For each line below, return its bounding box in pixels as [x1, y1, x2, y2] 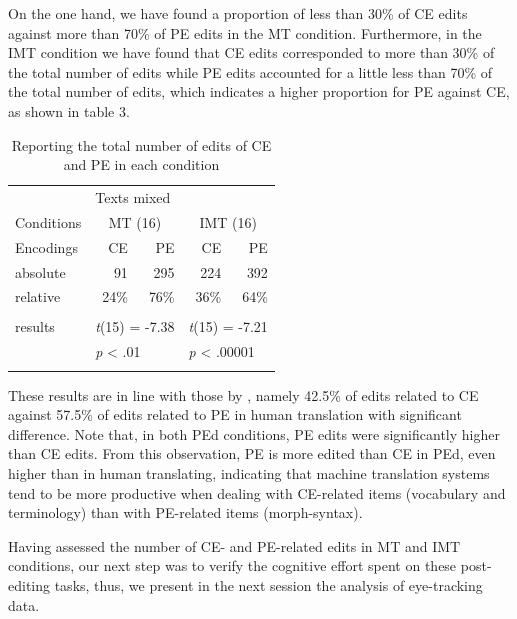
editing [8, 575, 51, 595]
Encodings [15, 236, 78, 257]
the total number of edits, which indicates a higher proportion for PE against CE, [8, 81, 510, 102]
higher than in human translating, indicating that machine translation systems [8, 463, 490, 484]
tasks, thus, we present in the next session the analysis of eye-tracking [54, 575, 483, 595]
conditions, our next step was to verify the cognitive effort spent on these [8, 555, 457, 576]
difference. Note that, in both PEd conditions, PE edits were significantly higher [8, 423, 500, 444]
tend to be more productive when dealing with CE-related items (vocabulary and [8, 482, 506, 503]
